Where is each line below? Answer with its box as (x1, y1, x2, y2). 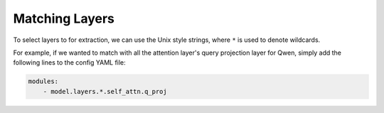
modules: (28, 77, 59, 85)
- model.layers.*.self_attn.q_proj (43, 87, 167, 95)
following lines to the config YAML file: (13, 58, 126, 67)
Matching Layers (13, 11, 115, 26)
